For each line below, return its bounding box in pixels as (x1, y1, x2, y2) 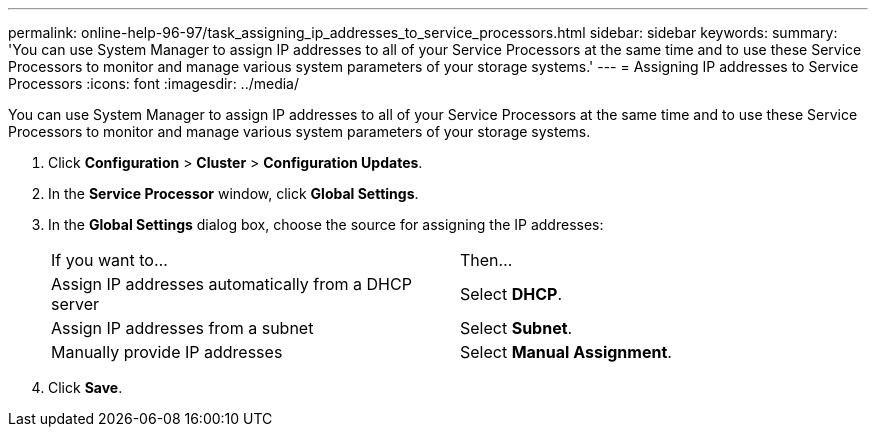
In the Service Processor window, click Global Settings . (48, 185, 419, 202)
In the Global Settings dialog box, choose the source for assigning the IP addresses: (48, 216, 604, 233)
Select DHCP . (460, 284, 562, 304)
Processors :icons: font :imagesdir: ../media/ (8, 75, 300, 92)
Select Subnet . (460, 318, 573, 338)
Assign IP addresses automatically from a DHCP (51, 274, 412, 294)
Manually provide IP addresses (51, 342, 283, 362)
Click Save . (48, 379, 123, 396)
